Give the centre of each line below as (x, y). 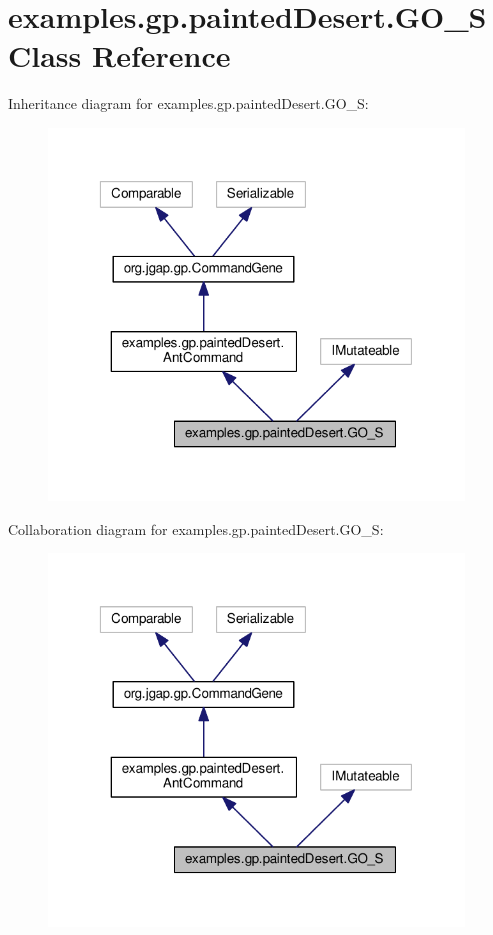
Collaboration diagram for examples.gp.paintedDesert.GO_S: (196, 528)
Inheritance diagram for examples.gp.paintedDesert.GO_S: (188, 103)
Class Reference (119, 55)
